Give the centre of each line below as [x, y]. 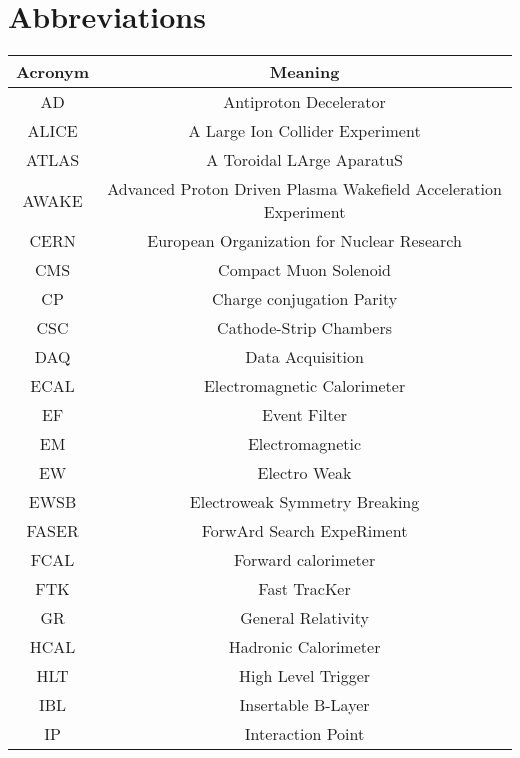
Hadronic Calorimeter [304, 647]
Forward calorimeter [304, 560]
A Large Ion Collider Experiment [304, 131]
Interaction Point [304, 734]
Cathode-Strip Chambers [304, 328]
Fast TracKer [304, 589]
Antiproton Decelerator [304, 102]
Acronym [53, 72]
